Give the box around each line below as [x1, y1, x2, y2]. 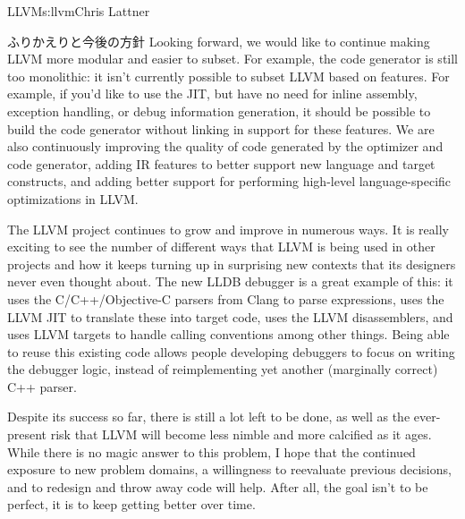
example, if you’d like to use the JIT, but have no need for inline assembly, [7, 84, 418, 103]
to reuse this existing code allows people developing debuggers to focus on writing [7, 342, 455, 361]
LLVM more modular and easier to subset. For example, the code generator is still [7, 49, 459, 68]
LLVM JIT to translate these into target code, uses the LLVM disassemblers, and [7, 307, 453, 326]
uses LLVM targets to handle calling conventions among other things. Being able [7, 325, 450, 344]
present [7, 425, 47, 444]
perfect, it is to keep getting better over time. [7, 495, 256, 514]
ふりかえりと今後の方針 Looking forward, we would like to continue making [7, 31, 430, 50]
